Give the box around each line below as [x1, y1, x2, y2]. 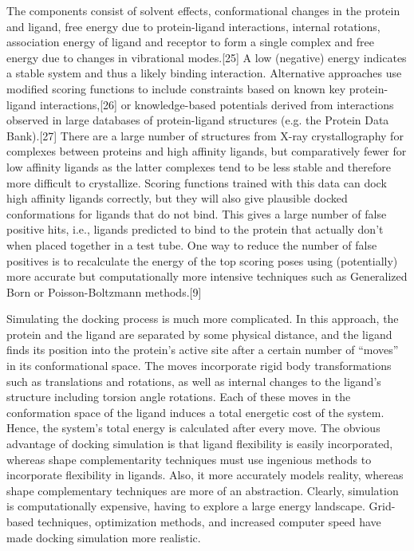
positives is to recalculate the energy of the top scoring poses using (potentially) [6, 252, 398, 269]
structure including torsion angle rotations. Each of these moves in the [6, 388, 351, 405]
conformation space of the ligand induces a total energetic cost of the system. [6, 403, 384, 420]
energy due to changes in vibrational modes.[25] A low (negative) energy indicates [6, 49, 407, 65]
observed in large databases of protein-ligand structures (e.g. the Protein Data [6, 112, 389, 128]
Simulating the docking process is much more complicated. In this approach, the [6, 310, 399, 327]
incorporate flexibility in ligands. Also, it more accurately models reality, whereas [6, 466, 404, 483]
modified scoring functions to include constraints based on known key [6, 80, 346, 96]
